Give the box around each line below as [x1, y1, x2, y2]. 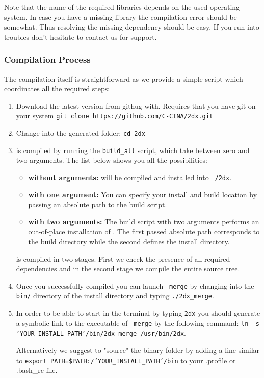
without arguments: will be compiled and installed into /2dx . [28, 171, 232, 182]
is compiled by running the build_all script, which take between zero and [16, 144, 250, 155]
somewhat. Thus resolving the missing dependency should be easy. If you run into [4, 21, 259, 32]
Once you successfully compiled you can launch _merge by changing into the [16, 280, 254, 291]
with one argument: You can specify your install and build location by [28, 189, 257, 199]
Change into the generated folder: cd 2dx [16, 128, 145, 138]
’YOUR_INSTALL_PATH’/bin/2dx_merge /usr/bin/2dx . [16, 327, 187, 338]
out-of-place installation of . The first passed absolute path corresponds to [28, 226, 260, 237]
